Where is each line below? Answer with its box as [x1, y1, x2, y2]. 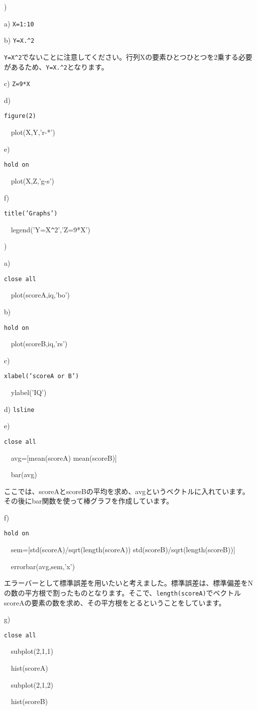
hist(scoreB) [10, 696, 48, 707]
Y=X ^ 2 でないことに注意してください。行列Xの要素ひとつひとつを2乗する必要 [4, 51, 253, 62]
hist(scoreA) [10, 663, 48, 673]
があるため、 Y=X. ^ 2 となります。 [4, 61, 109, 72]
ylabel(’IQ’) [10, 387, 47, 397]
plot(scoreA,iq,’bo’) [10, 290, 70, 300]
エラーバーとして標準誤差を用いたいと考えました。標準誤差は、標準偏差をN [4, 578, 253, 588]
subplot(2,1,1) [10, 646, 53, 656]
